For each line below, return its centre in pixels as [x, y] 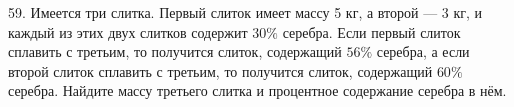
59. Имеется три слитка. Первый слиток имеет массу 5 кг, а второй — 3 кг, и [245, 12]
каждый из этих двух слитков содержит [128, 31]
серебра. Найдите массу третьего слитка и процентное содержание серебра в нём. [257, 90]
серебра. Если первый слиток [371, 31]
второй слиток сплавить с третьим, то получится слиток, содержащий [220, 70]
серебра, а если [423, 51]
